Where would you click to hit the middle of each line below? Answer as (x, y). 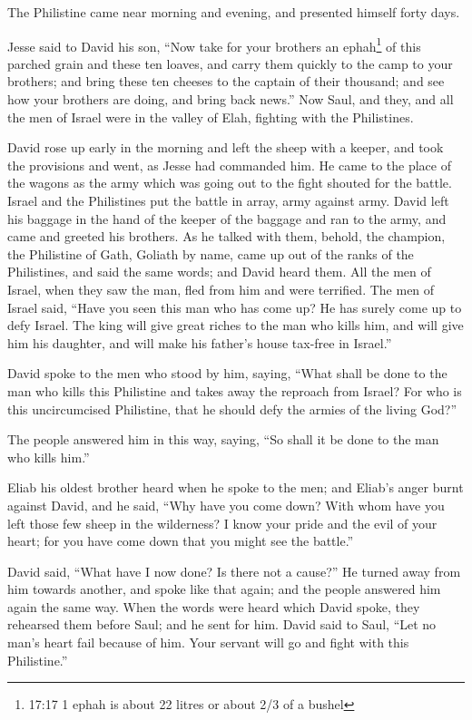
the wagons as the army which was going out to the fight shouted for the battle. (230, 183)
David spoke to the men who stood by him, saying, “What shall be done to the (227, 373)
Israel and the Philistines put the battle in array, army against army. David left (228, 200)
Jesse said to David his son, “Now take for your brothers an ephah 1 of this (214, 44)
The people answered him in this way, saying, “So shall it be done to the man (223, 439)
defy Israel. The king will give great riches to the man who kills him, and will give (236, 325)
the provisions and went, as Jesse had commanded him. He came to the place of (229, 165)
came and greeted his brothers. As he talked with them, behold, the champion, (226, 236)
